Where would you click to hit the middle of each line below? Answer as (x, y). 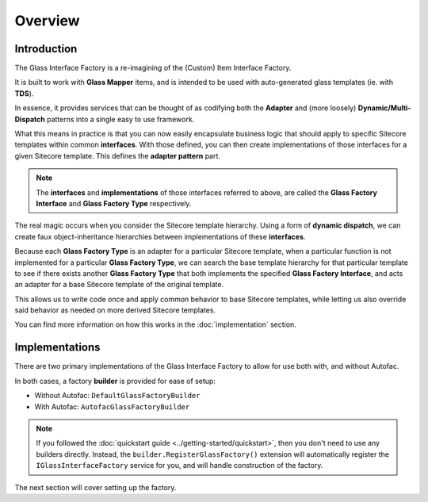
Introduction (46, 49)
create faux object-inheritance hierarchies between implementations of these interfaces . (160, 236)
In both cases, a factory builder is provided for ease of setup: (115, 381)
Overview (47, 21)
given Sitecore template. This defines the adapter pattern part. (118, 155)
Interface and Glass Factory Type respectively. (114, 203)
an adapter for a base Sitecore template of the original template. (119, 285)
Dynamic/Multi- (384, 108)
